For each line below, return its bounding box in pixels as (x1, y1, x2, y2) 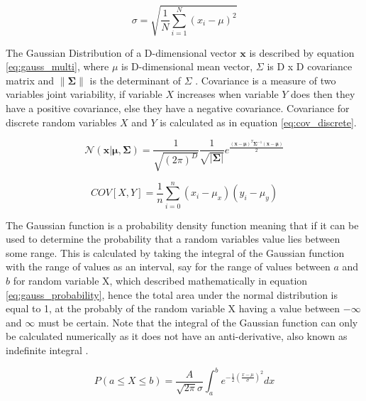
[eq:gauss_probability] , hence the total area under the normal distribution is (6, 287, 338, 302)
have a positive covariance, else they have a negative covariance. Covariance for (6, 100, 350, 115)
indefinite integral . (6, 343, 89, 358)
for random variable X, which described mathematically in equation (13, 273, 308, 288)
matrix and (6, 72, 55, 87)
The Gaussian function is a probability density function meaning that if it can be (6, 217, 359, 232)
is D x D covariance (267, 59, 353, 74)
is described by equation (249, 45, 355, 60)
